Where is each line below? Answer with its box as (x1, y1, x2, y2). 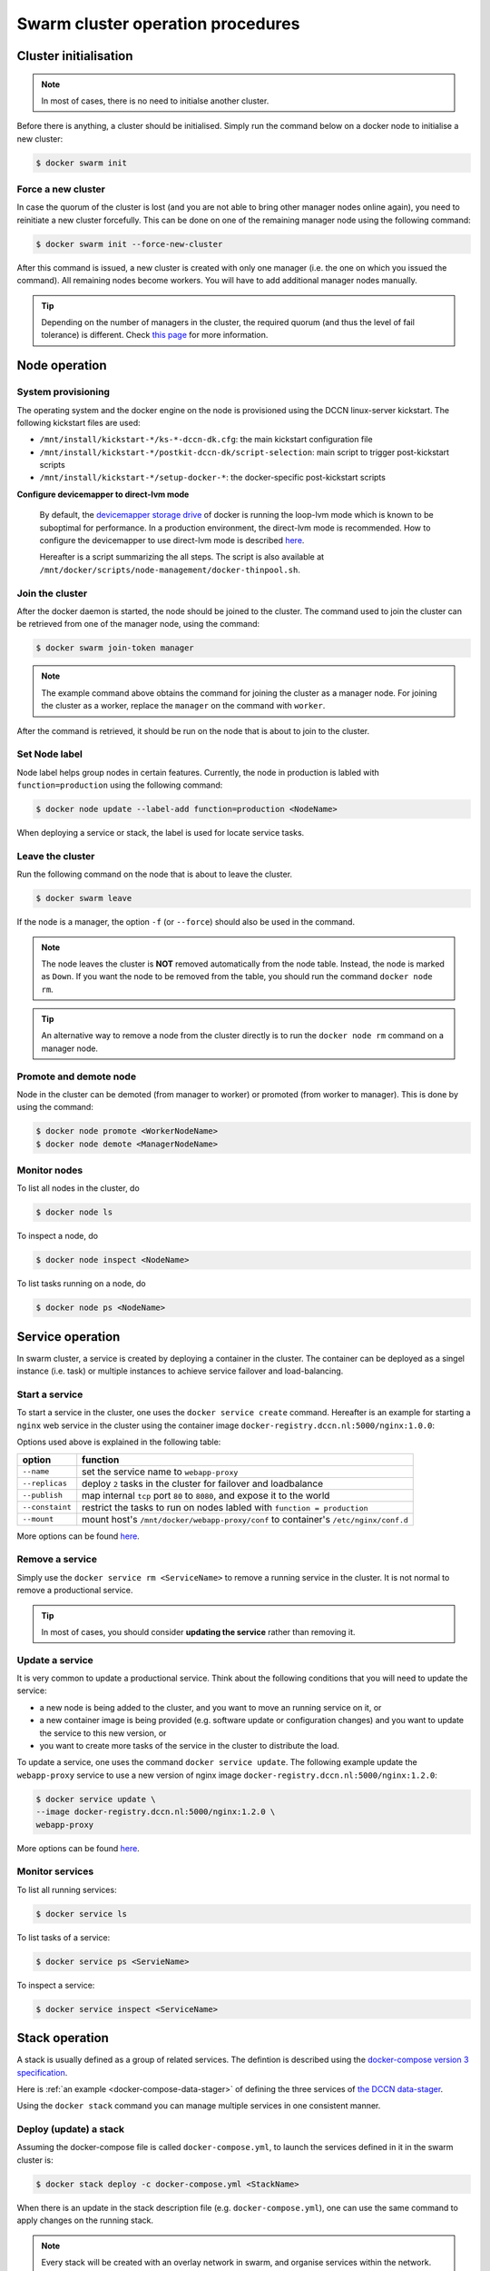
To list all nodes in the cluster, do (16, 1183, 140, 1194)
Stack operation (16, 2030, 109, 2046)
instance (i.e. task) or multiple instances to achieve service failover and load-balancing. (16, 1365, 344, 1376)
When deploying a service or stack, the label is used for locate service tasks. (16, 828, 305, 838)
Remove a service (16, 1553, 97, 1566)
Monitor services (16, 1865, 94, 1878)
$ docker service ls (35, 1909, 127, 1919)
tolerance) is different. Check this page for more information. (41, 330, 269, 341)
